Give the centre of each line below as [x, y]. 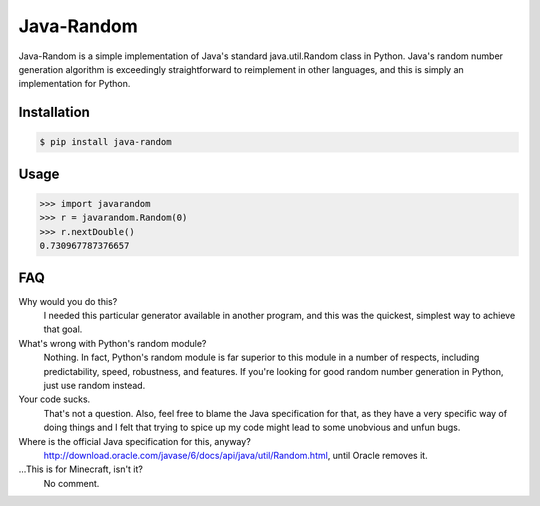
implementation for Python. [74, 84]
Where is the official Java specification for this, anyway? [135, 441]
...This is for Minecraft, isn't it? [81, 469]
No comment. [71, 483]
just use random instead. [94, 385]
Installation [54, 112]
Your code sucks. [54, 399]
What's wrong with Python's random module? [112, 343]
